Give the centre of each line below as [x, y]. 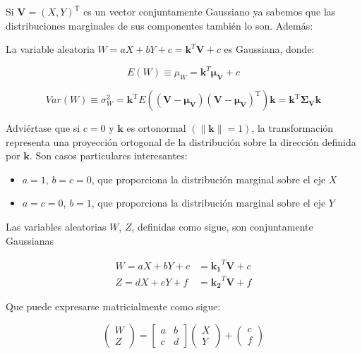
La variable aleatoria [50, 49]
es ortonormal [156, 128]
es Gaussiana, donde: [269, 49]
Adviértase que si [43, 128]
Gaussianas [30, 240]
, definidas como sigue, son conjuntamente [222, 227]
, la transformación [292, 128]
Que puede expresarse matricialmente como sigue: [113, 306]
